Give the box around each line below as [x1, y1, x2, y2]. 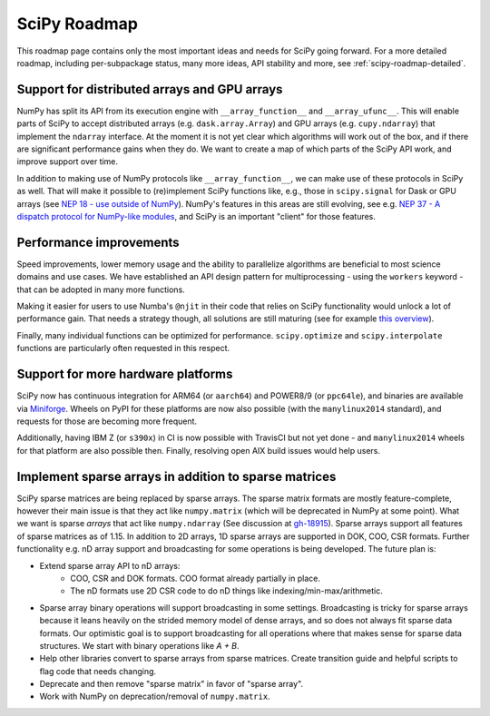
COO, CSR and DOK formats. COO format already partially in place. [70, 573, 321, 584]
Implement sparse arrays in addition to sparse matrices [16, 468, 337, 485]
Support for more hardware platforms [16, 367, 233, 382]
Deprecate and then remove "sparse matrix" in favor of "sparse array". [39, 679, 304, 690]
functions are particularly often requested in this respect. [16, 343, 230, 354]
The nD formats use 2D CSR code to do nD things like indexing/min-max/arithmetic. [70, 585, 383, 596]
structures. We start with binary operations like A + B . [39, 640, 240, 651]
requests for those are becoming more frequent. [16, 416, 198, 427]
